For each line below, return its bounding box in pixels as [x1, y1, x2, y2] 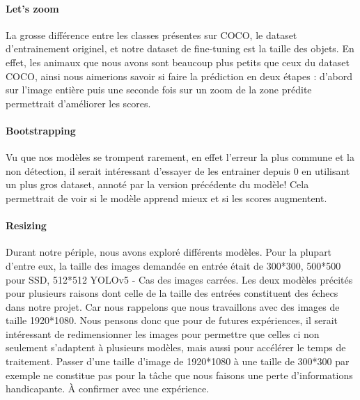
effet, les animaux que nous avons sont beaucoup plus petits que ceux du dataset [6, 54, 350, 69]
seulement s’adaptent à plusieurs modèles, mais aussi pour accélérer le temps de [6, 340, 346, 355]
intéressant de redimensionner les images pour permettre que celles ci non [6, 326, 320, 341]
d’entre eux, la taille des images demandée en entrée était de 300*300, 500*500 [6, 258, 341, 272]
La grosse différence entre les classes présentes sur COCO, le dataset [6, 27, 297, 42]
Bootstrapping [6, 123, 76, 137]
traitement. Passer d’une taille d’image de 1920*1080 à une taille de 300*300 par [6, 354, 350, 369]
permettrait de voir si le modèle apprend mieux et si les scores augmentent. [6, 190, 327, 205]
